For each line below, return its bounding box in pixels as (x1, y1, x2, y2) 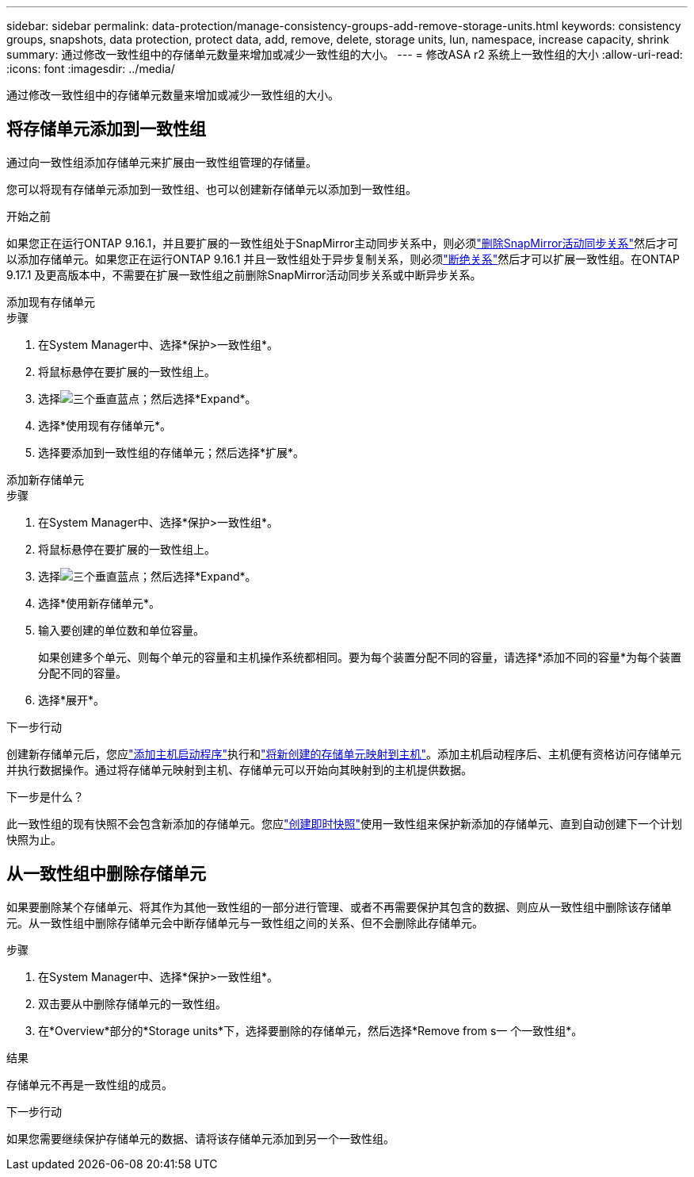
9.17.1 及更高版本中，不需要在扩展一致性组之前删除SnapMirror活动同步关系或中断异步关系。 (6, 267, 482, 282)
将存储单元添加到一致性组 (6, 119, 206, 140)
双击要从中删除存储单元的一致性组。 (38, 996, 227, 1010)
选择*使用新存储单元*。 (38, 596, 161, 610)
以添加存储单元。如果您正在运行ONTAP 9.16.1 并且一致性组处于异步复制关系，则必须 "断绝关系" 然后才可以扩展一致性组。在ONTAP (6, 251, 680, 266)
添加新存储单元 (6, 472, 84, 486)
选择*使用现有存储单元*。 (38, 418, 172, 432)
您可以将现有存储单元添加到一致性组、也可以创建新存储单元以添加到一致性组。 (6, 182, 417, 196)
